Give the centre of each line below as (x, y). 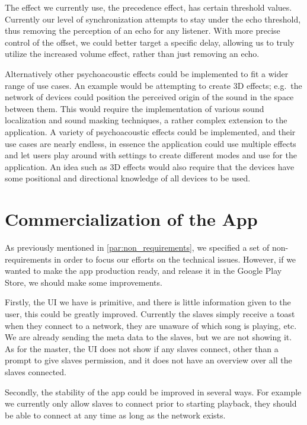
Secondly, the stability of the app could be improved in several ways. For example (153, 392)
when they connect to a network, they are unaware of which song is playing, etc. (151, 325)
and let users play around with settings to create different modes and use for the (151, 155)
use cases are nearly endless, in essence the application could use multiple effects (151, 143)
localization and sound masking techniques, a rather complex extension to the (146, 120)
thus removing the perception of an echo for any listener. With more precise (143, 31)
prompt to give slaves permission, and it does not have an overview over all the (148, 360)
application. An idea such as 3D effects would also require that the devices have (150, 166)
